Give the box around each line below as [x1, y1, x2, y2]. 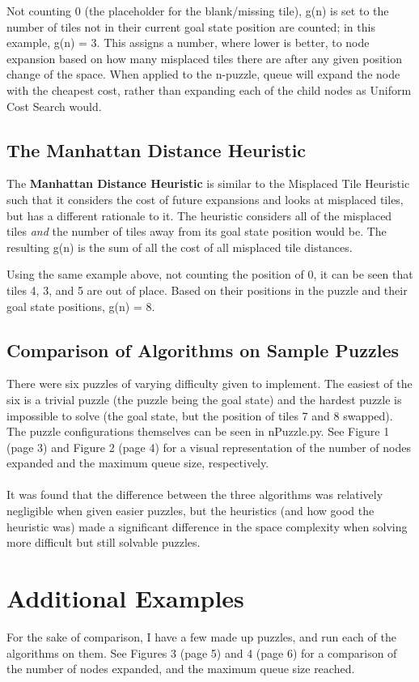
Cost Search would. [6, 97, 102, 114]
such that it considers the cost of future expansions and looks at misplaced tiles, [6, 190, 404, 207]
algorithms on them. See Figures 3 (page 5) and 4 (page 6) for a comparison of [6, 644, 397, 661]
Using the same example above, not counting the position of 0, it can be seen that [6, 266, 413, 283]
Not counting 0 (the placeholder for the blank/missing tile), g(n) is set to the [6, 2, 389, 19]
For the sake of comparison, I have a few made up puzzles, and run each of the [6, 628, 396, 645]
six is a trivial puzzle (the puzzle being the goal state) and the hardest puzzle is [6, 390, 402, 407]
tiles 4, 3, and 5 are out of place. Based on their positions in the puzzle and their [6, 281, 408, 298]
